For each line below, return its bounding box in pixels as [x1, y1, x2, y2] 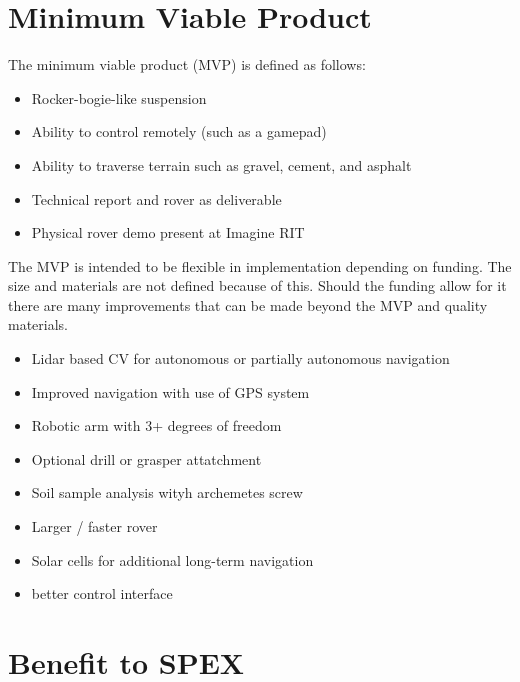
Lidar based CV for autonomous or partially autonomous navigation [31, 348, 450, 369]
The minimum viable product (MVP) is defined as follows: [8, 54, 366, 75]
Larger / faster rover [31, 516, 158, 537]
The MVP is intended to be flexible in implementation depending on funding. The [8, 255, 512, 276]
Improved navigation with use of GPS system [31, 381, 310, 402]
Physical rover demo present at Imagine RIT [31, 222, 305, 243]
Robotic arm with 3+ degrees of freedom [31, 415, 282, 436]
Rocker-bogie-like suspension [31, 87, 207, 108]
